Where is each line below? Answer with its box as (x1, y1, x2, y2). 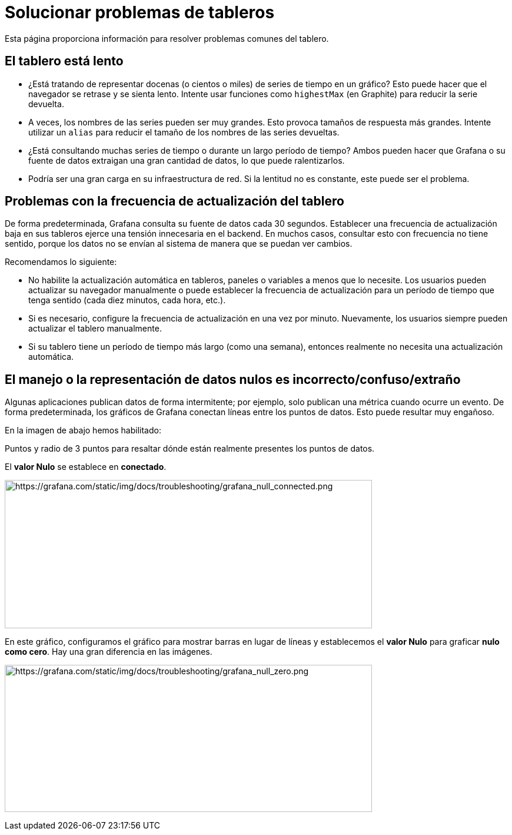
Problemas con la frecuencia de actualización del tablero (5, 194, 344, 209)
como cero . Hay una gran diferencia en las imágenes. (5, 647, 212, 657)
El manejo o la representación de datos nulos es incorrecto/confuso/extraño (5, 372, 461, 387)
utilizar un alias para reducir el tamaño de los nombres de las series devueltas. (28, 127, 340, 137)
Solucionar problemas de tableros (5, 2, 275, 22)
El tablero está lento (5, 54, 124, 69)
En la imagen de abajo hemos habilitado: (5, 425, 161, 436)
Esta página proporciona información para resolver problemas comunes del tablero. (5, 33, 329, 44)
